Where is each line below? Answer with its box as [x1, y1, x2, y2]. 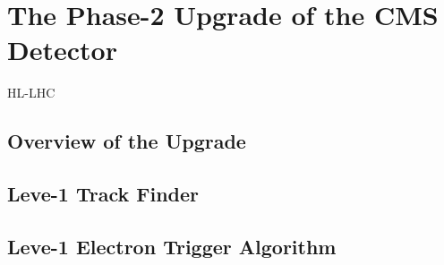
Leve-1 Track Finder [7, 180, 199, 208]
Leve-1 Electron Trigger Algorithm [7, 232, 337, 260]
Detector [7, 31, 117, 68]
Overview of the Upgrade [7, 127, 246, 155]
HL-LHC [7, 83, 55, 102]
